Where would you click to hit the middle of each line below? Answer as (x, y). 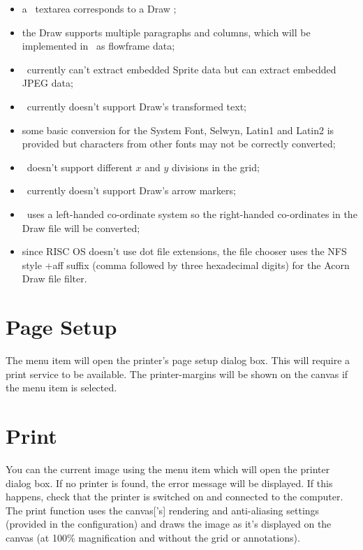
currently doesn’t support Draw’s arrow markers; (131, 190)
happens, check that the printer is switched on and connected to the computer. (175, 497)
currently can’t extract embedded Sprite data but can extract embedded (181, 69)
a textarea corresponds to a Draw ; (99, 8)
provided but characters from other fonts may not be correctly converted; (179, 144)
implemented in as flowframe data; (98, 46)
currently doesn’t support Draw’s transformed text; (137, 106)
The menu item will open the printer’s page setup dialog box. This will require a (178, 360)
